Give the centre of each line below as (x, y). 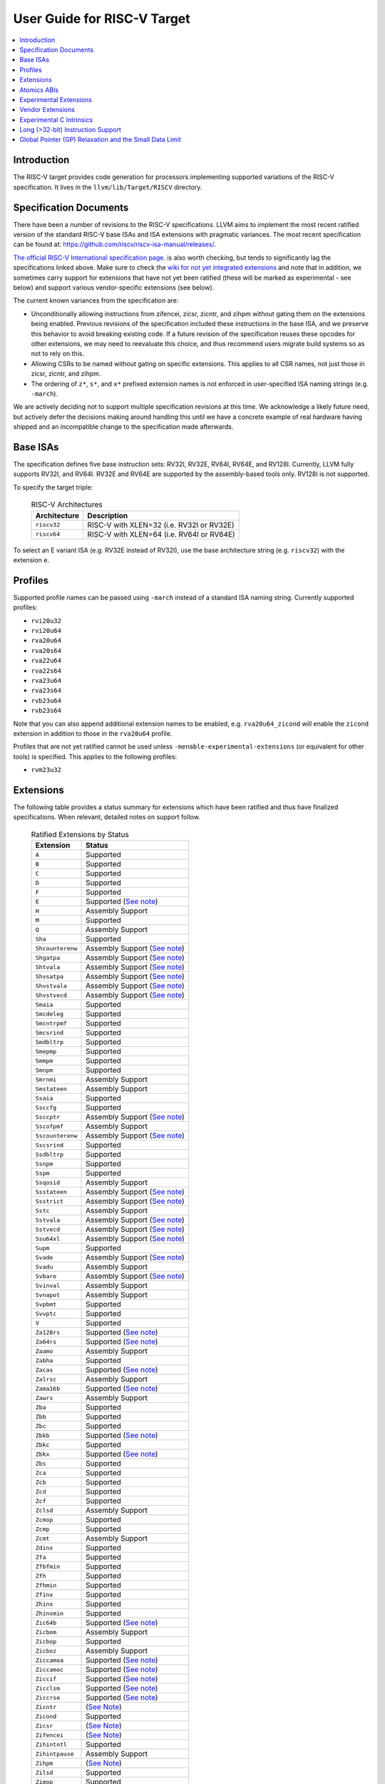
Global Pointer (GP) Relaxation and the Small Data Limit (101, 140)
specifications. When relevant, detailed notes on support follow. (107, 817)
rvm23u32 (46, 770)
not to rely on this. (58, 354)
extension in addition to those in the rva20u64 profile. (93, 733)
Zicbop (46, 1641)
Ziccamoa (50, 1660)
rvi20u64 (46, 630)
